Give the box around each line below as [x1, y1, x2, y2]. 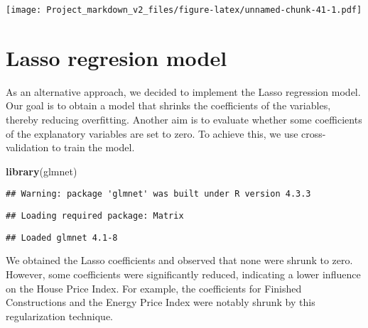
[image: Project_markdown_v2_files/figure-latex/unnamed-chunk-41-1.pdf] [6, 5, 362, 15]
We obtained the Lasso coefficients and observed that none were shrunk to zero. [6, 253, 353, 268]
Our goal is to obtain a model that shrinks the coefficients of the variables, [6, 98, 331, 113]
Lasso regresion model [6, 43, 227, 72]
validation [6, 140, 49, 155]
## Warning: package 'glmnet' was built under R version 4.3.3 [6, 189, 311, 199]
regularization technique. [6, 308, 113, 323]
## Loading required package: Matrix [6, 211, 184, 221]
